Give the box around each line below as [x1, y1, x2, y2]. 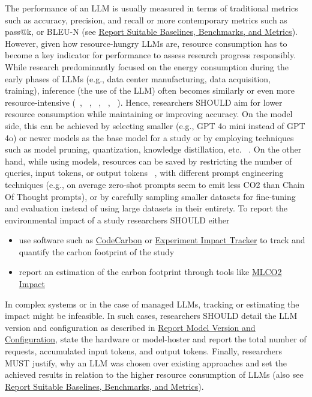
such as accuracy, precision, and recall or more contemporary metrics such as [5, 13, 287, 26]
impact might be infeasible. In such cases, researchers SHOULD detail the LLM [5, 309, 298, 322]
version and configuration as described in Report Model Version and [5, 321, 256, 333]
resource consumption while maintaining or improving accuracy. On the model [5, 108, 293, 120]
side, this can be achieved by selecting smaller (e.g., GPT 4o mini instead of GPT [5, 119, 305, 132]
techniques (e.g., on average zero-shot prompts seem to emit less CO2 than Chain [5, 178, 305, 190]
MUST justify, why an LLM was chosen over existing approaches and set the [5, 356, 287, 369]
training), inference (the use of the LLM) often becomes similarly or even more [5, 84, 295, 97]
